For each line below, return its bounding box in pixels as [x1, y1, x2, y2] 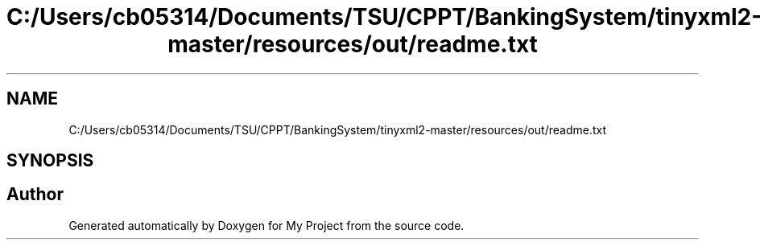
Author [6, 184, 64, 205]
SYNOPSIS [6, 150, 94, 171]
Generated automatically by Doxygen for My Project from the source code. [68, 218, 465, 232]
